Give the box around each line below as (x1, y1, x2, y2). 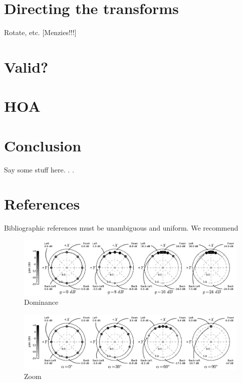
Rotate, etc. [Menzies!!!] (4, 27, 77, 38)
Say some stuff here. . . (4, 164, 74, 174)
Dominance (24, 297, 59, 307)
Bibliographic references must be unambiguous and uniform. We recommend (4, 223, 238, 233)
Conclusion (4, 135, 82, 155)
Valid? (4, 56, 49, 77)
